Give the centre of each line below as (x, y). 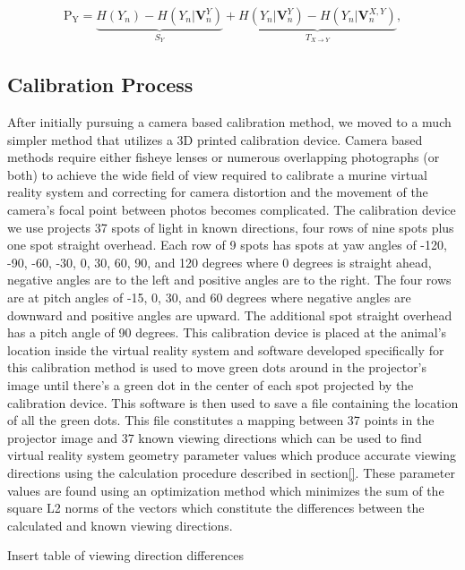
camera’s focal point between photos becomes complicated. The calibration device (232, 210)
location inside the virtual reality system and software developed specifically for (226, 349)
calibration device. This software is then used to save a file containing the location (233, 402)
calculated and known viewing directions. (120, 525)
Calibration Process (100, 85)
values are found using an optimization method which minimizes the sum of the (226, 490)
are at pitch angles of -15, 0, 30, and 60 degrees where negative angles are (209, 298)
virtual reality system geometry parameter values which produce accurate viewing (232, 455)
